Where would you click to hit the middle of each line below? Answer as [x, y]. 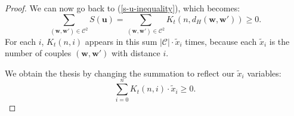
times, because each [221, 41]
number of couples [38, 53]
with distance [136, 53]
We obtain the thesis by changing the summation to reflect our [120, 73]
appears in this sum [121, 41]
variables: [264, 73]
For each [20, 41]
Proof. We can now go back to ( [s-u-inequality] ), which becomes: [123, 8]
